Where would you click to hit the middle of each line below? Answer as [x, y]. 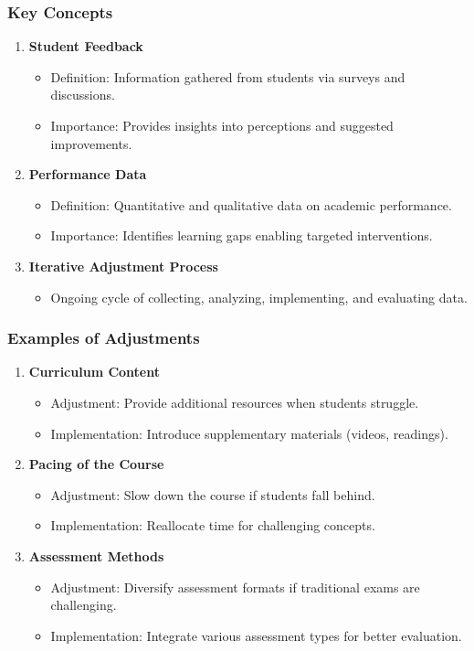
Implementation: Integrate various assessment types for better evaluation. [256, 635]
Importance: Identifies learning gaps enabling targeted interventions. [242, 235]
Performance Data [88, 174]
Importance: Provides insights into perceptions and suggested [222, 125]
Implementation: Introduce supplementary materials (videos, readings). [249, 433]
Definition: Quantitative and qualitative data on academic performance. [251, 204]
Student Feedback [86, 46]
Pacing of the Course [96, 464]
